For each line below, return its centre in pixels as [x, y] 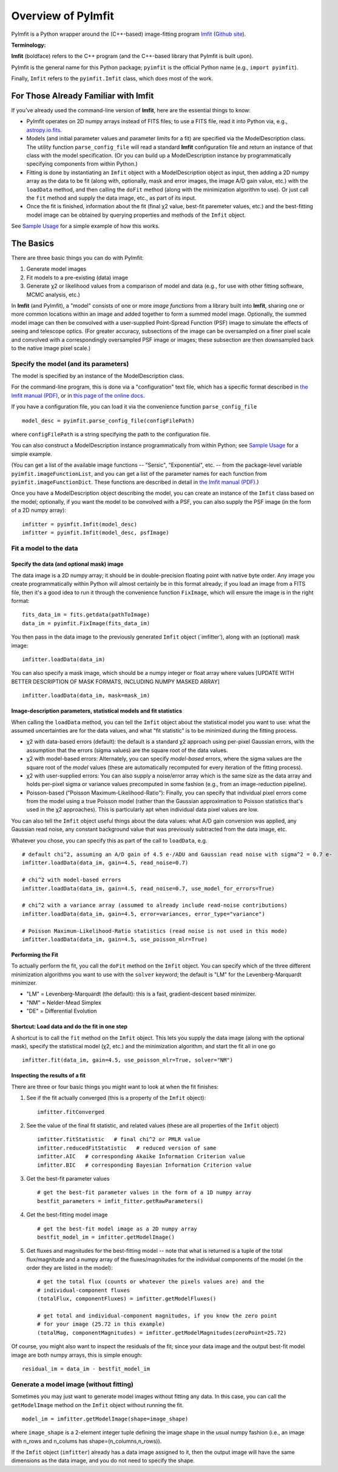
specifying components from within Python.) [82, 164]
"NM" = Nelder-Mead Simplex [64, 1002]
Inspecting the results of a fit [49, 1076]
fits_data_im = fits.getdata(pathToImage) [86, 615]
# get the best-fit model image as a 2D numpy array [117, 1229]
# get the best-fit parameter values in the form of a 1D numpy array [144, 1192]
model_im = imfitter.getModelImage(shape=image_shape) [105, 1419]
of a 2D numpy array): [39, 510]
